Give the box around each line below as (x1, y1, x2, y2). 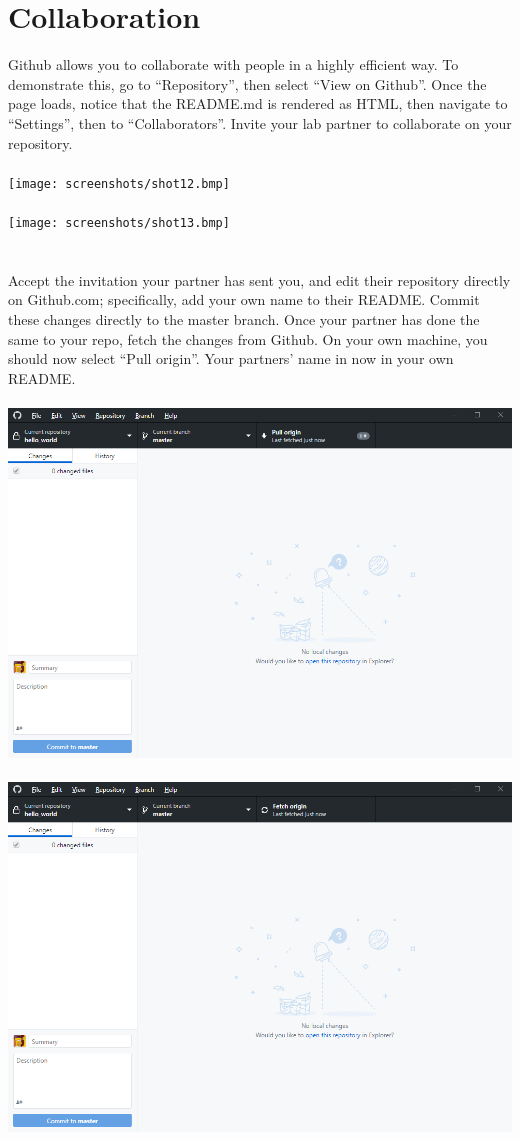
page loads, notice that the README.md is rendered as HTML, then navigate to (8, 93, 508, 114)
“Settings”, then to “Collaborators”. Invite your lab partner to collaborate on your (8, 112, 512, 133)
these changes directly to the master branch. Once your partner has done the (8, 308, 480, 329)
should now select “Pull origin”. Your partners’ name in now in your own (8, 348, 454, 369)
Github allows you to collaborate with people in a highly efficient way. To (8, 54, 459, 75)
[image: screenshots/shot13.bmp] (8, 215, 230, 230)
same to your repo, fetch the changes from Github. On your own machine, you (8, 328, 488, 349)
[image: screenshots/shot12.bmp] (8, 176, 230, 191)
